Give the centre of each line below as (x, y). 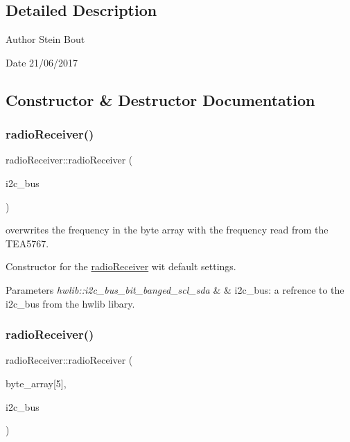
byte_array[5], (36, 383)
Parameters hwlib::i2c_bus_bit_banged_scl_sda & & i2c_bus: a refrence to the (175, 289)
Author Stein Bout (45, 39)
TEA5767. (27, 243)
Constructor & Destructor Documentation (160, 99)
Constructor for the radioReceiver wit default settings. (121, 266)
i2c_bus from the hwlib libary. (70, 303)
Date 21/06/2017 (42, 62)
